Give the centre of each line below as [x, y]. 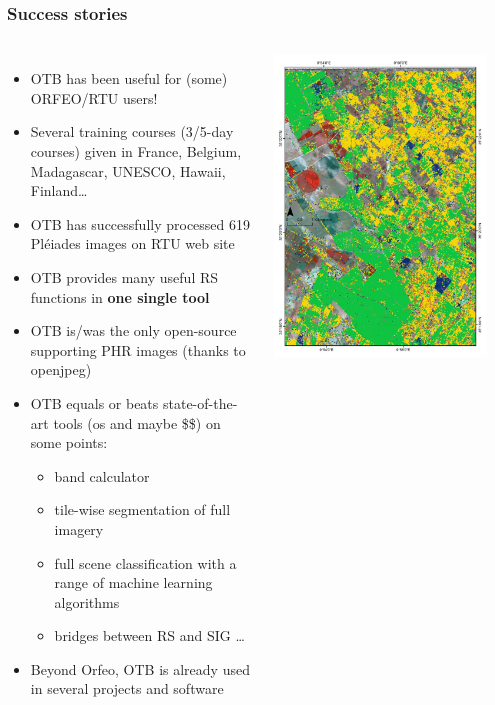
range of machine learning [133, 582]
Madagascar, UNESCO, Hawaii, [128, 170]
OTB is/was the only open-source [133, 330]
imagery [79, 528]
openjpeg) [61, 369]
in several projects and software [127, 688]
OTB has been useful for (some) [129, 78]
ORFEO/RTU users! [94, 97]
